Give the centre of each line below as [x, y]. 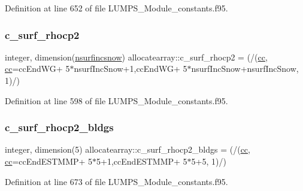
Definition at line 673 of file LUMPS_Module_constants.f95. [116, 181]
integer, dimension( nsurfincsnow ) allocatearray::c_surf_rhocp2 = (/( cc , [136, 57]
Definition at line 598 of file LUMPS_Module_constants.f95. [116, 100]
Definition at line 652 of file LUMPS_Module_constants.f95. [116, 8]
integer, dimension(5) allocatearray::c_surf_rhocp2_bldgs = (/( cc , [128, 149]
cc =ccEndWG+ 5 [37, 69]
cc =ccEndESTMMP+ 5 [49, 161]
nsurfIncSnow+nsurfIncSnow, [245, 69]
